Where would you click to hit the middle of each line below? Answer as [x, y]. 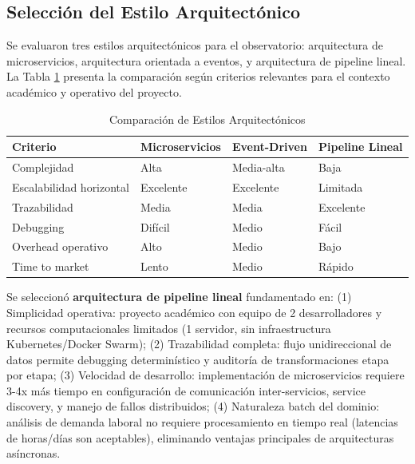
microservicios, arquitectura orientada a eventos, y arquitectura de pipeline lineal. [206, 60]
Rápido [336, 266]
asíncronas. [34, 453]
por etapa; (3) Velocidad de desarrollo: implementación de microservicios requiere [206, 375]
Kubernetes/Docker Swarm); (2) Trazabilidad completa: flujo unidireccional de [199, 344]
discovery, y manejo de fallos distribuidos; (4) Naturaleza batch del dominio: [193, 406]
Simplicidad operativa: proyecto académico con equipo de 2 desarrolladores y [194, 312]
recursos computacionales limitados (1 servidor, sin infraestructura [169, 328]
